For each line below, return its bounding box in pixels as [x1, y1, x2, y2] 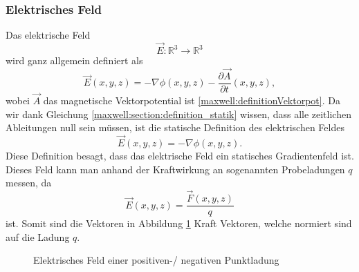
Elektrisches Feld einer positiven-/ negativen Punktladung [33, 253, 279, 267]
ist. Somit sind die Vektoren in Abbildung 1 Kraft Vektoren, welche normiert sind [6, 216, 352, 231]
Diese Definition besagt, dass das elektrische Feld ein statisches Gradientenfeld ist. [6, 148, 354, 163]
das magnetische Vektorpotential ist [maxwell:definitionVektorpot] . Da [43, 93, 340, 108]
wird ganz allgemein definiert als [6, 53, 143, 68]
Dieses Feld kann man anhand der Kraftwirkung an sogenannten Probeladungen [6, 162, 345, 176]
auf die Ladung [6, 229, 70, 244]
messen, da [6, 175, 52, 190]
